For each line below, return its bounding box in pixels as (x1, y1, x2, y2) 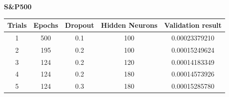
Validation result (164, 20, 222, 30)
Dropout (65, 20, 94, 30)
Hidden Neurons (101, 20, 158, 30)
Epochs (33, 20, 59, 30)
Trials (7, 20, 27, 30)
